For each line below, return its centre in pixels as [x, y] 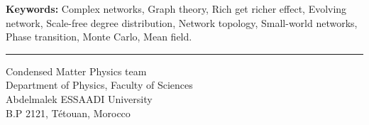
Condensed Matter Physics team [76, 71]
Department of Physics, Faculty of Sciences [99, 85]
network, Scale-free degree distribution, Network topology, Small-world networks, [182, 22]
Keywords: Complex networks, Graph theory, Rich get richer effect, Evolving [176, 9]
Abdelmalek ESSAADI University [79, 98]
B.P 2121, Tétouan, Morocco [68, 113]
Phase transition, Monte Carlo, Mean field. [99, 37]
